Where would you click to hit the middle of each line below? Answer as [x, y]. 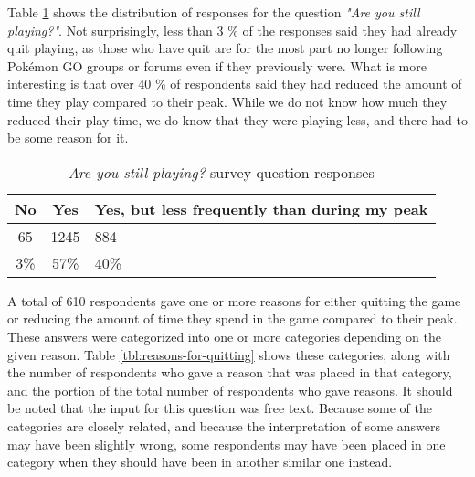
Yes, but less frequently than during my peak [261, 208]
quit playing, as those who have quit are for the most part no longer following [225, 48]
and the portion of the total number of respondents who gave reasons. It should [230, 390]
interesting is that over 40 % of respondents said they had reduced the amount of [235, 84]
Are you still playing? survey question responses [221, 172]
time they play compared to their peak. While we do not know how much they [227, 101]
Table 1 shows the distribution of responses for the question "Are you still [214, 12]
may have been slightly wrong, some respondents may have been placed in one [227, 444]
